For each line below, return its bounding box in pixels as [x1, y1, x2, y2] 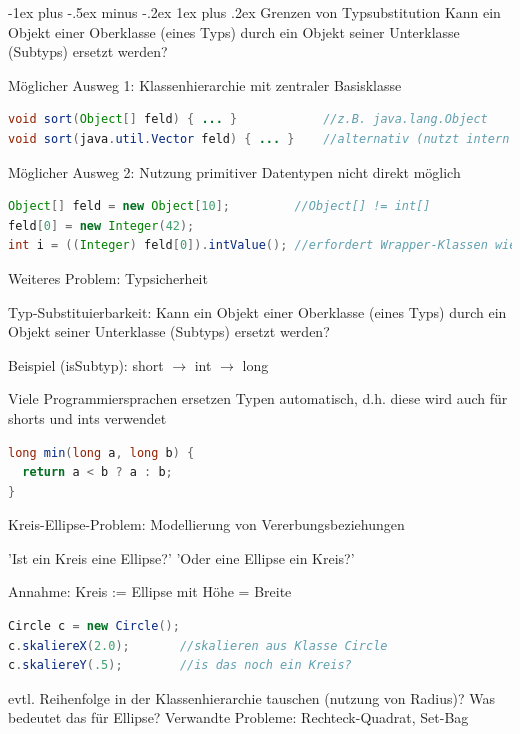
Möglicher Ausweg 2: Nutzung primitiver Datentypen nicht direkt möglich [8, 161, 461, 182]
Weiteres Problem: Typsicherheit [8, 267, 208, 288]
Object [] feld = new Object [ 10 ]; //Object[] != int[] [8, 199, 431, 214]
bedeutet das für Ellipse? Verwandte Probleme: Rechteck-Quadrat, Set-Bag [8, 707, 469, 728]
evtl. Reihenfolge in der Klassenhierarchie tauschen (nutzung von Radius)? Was [8, 687, 496, 708]
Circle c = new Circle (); [8, 619, 180, 634]
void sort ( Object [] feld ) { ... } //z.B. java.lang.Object [8, 112, 488, 127]
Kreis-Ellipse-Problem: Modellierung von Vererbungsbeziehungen [8, 514, 405, 535]
